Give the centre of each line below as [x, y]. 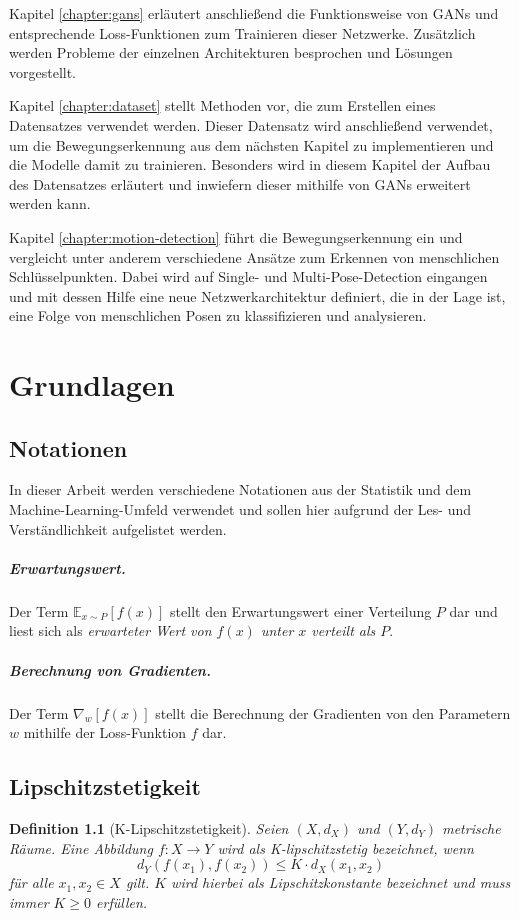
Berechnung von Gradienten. [110, 669]
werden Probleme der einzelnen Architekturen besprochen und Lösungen [231, 52]
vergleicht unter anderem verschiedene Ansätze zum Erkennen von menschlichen [254, 256]
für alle [31, 882]
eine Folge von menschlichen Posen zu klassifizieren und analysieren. [218, 315]
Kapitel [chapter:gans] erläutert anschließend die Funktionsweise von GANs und [254, 13]
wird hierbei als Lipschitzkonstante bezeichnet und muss [341, 882]
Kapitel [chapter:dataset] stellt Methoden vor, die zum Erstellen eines [222, 105]
